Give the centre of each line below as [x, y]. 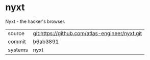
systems [18, 50]
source [16, 33]
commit [17, 41]
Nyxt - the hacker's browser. [35, 21]
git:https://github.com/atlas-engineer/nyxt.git [87, 33]
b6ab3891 [46, 41]
